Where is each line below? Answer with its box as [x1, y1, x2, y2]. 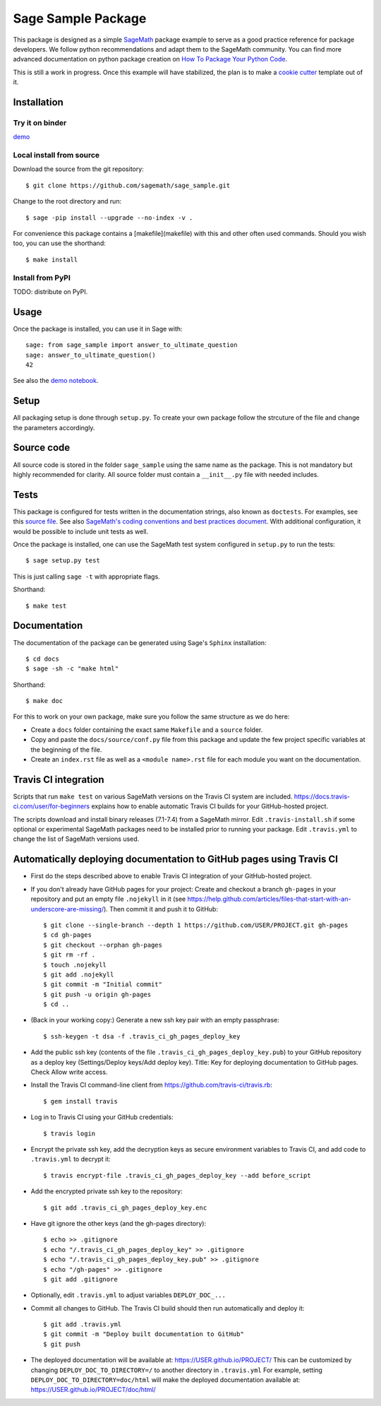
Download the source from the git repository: [13, 165, 144, 173]
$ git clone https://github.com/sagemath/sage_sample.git [25, 181, 231, 189]
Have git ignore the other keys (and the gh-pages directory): [30, 1219, 207, 1227]
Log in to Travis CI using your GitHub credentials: [30, 1113, 174, 1121]
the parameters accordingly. [13, 423, 95, 432]
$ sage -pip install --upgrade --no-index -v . [25, 213, 193, 222]
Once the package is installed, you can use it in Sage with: [13, 324, 183, 333]
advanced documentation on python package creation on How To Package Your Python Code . [13, 55, 288, 64]
